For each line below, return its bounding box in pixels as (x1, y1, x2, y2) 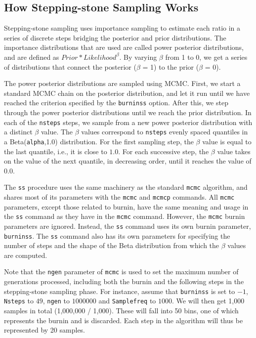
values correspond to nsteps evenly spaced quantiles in (81, 127, 248, 137)
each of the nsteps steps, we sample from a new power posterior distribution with (4, 117, 253, 127)
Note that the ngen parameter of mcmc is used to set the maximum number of (4, 266, 239, 277)
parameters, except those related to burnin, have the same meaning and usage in (4, 201, 249, 211)
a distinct (4, 127, 33, 137)
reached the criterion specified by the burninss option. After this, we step (4, 97, 228, 108)
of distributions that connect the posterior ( (4, 61, 136, 72)
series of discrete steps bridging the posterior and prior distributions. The (4, 32, 226, 42)
